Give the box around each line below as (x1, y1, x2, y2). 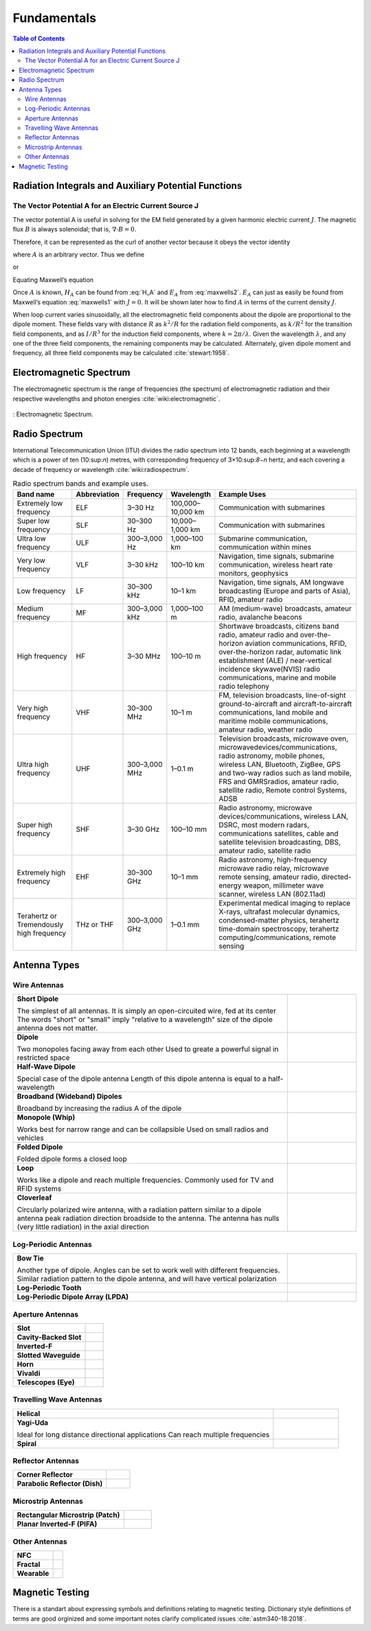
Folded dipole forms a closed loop (16, 1154, 127, 1164)
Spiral (16, 1439, 37, 1448)
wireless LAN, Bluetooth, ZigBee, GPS (218, 759, 341, 769)
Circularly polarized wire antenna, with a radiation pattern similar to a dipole (16, 1205, 262, 1215)
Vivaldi (16, 1368, 41, 1377)
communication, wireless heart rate (218, 560, 333, 570)
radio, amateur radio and (218, 629, 299, 639)
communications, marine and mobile (218, 673, 337, 682)
